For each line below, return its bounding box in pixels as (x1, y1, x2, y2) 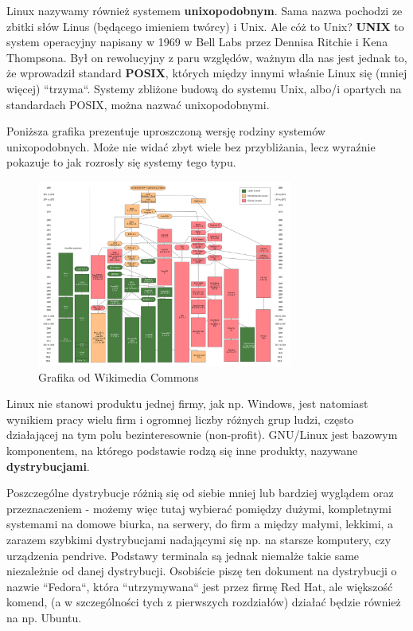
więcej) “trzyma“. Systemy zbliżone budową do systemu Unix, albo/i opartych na (6, 80, 402, 96)
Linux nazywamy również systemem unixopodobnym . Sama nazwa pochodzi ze (6, 2, 403, 18)
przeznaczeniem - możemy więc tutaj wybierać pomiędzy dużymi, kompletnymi (6, 500, 392, 516)
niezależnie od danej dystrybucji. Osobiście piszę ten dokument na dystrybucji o (6, 562, 397, 579)
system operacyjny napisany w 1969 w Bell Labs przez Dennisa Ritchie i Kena (6, 33, 388, 50)
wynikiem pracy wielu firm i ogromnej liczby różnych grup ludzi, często (6, 410, 354, 427)
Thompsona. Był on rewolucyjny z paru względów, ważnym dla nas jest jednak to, (6, 49, 407, 65)
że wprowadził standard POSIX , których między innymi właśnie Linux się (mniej (6, 65, 407, 81)
